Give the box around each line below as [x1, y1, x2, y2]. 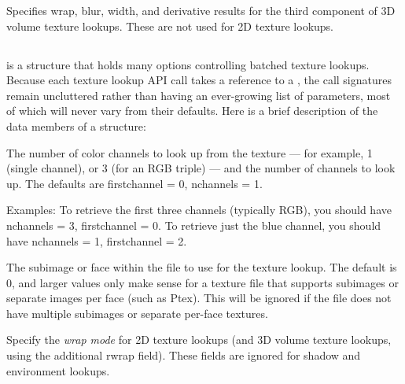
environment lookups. [6, 362, 110, 378]
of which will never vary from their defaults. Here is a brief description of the [6, 102, 378, 119]
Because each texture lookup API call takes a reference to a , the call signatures [6, 72, 392, 88]
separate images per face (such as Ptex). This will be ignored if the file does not [6, 290, 392, 306]
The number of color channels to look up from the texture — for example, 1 [6, 144, 373, 161]
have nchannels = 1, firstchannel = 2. [6, 232, 187, 249]
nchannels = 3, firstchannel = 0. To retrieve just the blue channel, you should [6, 216, 381, 233]
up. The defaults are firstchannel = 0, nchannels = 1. [6, 175, 263, 191]
